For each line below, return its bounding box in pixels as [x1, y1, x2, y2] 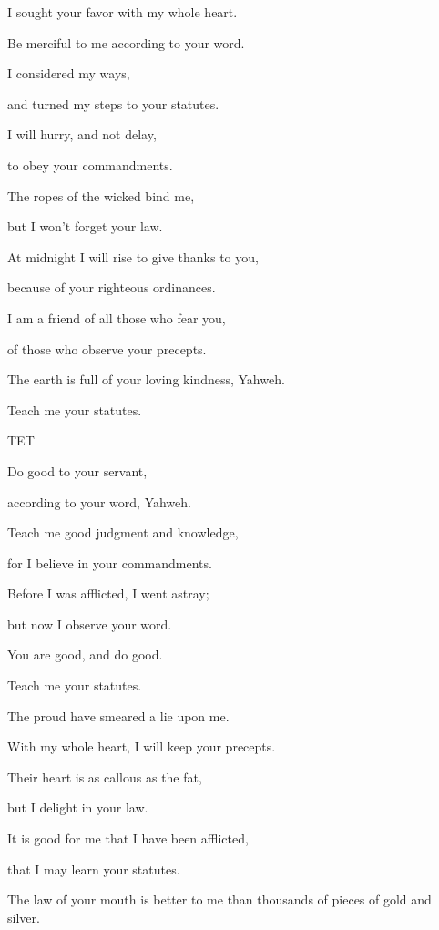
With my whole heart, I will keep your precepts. [7, 737, 276, 756]
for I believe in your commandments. [7, 553, 212, 572]
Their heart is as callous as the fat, [7, 767, 202, 786]
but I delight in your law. [7, 798, 148, 817]
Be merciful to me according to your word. [7, 33, 245, 52]
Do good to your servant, [7, 461, 148, 480]
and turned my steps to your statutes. [7, 94, 219, 113]
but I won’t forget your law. [7, 217, 163, 236]
